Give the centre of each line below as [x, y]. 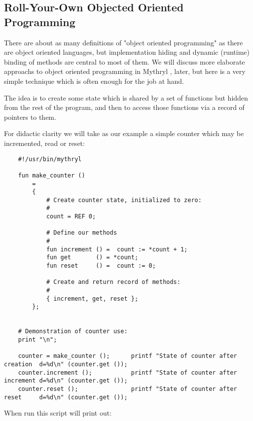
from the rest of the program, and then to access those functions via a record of [124, 107]
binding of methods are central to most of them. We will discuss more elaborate [125, 61]
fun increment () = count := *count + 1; [117, 249]
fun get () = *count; [92, 258]
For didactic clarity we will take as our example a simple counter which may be [124, 133]
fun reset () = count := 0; [101, 266]
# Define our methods [82, 233]
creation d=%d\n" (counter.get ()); [66, 364]
